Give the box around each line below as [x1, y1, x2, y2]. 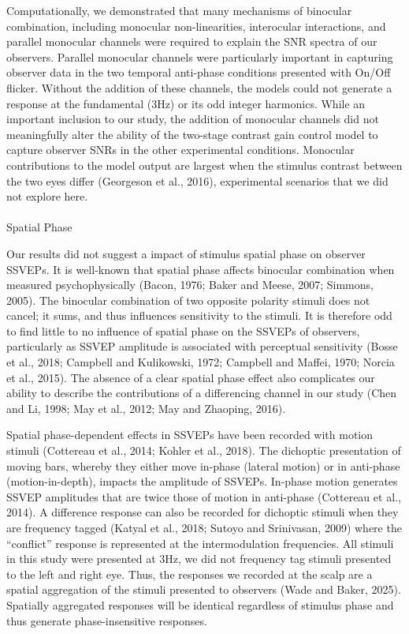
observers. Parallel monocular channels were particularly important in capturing [6, 48, 393, 65]
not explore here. [6, 188, 88, 204]
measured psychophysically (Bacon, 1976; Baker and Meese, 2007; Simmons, [6, 276, 374, 293]
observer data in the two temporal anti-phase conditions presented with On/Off [6, 64, 391, 81]
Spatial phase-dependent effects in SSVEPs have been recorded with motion [6, 426, 374, 443]
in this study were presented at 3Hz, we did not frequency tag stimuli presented [6, 550, 392, 567]
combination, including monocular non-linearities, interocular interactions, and [6, 17, 386, 34]
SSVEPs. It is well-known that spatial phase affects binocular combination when [6, 261, 395, 277]
